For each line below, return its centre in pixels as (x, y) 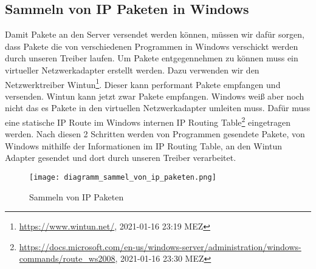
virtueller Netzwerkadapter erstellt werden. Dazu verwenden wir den (132, 70)
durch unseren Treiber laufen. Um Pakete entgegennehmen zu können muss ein (152, 58)
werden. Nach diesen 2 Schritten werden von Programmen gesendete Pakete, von (155, 134)
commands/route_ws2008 (67, 258)
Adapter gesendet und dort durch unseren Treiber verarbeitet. (121, 158)
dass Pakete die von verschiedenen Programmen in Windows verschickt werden (152, 46)
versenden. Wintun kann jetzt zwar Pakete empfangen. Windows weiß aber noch (155, 96)
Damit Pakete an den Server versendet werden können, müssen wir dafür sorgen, (155, 34)
